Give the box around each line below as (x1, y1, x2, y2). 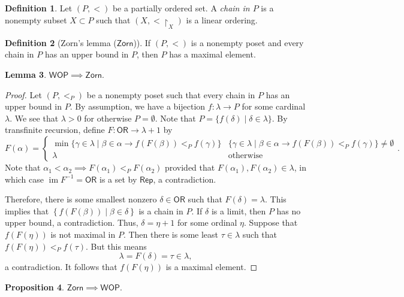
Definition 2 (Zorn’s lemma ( (5, 36, 117, 49)
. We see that (10, 111, 59, 124)
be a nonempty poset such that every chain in (86, 88, 255, 101)
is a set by (99, 172, 137, 185)
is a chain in (138, 204, 183, 217)
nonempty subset (5, 13, 67, 26)
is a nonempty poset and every (191, 36, 304, 49)
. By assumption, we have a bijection (70, 100, 206, 113)
